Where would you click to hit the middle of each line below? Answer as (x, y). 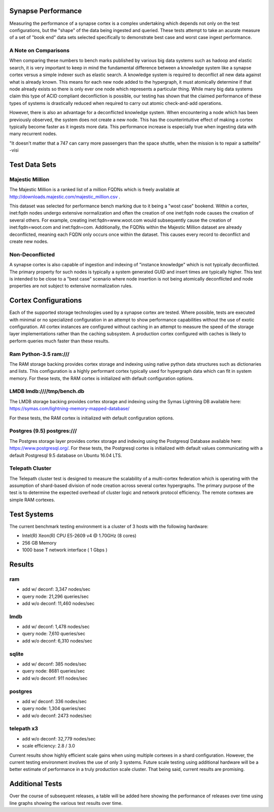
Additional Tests (36, 784)
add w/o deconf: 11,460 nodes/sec (58, 603)
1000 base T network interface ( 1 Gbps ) (65, 550)
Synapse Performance (46, 11)
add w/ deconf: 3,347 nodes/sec (56, 589)
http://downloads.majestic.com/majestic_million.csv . (65, 197)
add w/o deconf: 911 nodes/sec (55, 678)
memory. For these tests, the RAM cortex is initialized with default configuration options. (101, 378)
